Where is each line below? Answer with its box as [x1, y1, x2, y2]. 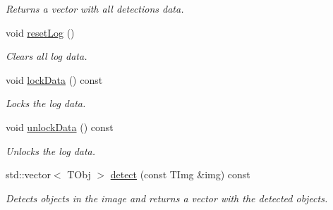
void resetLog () [6, 25, 75, 39]
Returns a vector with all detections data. [6, 1, 184, 16]
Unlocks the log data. [6, 143, 96, 158]
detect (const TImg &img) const [110, 167, 250, 182]
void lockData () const [6, 72, 103, 87]
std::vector [6, 167, 51, 182]
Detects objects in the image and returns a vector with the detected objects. [6, 190, 328, 205]
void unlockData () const [6, 119, 114, 134]
